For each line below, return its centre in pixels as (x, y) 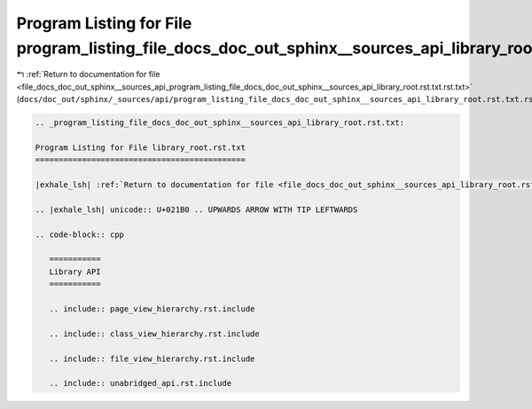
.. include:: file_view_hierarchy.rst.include (152, 358)
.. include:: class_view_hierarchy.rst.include (155, 334)
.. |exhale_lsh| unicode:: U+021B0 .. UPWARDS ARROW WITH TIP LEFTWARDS (196, 209)
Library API (75, 271)
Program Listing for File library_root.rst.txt (140, 147)
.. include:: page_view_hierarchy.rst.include (152, 309)
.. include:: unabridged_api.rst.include (141, 383)
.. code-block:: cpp (79, 234)
